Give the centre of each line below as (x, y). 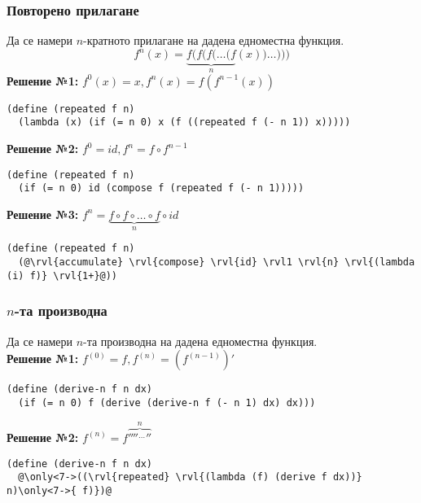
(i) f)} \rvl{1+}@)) (62, 276)
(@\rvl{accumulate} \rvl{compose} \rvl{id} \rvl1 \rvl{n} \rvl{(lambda (217, 262)
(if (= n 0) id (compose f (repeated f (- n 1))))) (161, 188)
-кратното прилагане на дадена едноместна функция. (214, 40)
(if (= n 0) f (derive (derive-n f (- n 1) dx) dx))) (167, 402)
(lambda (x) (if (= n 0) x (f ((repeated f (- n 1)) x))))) (184, 122)
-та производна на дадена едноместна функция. (200, 341)
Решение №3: (43, 214)
